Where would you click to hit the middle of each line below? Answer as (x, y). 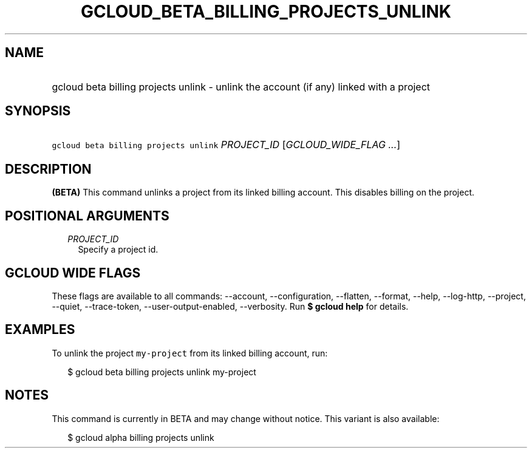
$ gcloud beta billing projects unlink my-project (162, 372)
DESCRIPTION (48, 169)
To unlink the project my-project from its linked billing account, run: (190, 353)
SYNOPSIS (38, 111)
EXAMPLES (40, 330)
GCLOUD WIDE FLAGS (73, 273)
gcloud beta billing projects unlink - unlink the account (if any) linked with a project (241, 87)
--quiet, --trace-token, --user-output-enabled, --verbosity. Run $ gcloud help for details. (230, 306)
